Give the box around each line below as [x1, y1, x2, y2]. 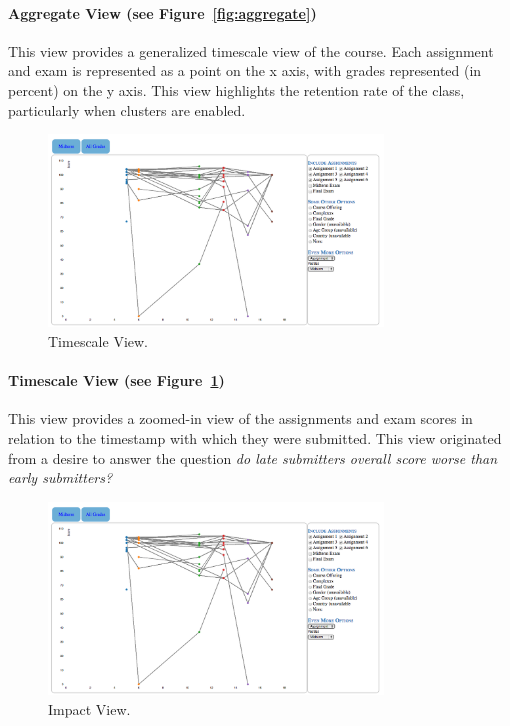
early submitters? [8, 467, 113, 488]
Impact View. [48, 698, 131, 719]
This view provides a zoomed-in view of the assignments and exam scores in [8, 408, 473, 429]
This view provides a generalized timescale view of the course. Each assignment [8, 40, 494, 61]
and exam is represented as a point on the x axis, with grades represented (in [8, 60, 482, 81]
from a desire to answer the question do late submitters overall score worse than [8, 447, 498, 468]
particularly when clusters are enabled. [8, 99, 246, 120]
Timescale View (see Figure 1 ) [8, 370, 225, 391]
